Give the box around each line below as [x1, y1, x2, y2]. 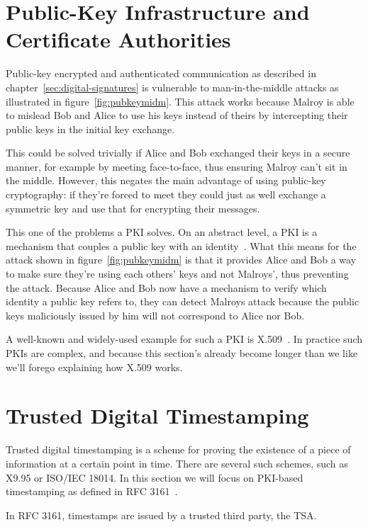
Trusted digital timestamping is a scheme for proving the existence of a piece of [6, 442, 351, 457]
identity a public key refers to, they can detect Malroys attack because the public [6, 294, 359, 309]
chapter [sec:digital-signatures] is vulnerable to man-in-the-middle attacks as [6, 79, 339, 94]
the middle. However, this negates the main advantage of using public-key [6, 173, 326, 188]
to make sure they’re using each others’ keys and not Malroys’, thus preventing [6, 266, 349, 281]
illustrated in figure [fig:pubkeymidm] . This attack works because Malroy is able [6, 93, 355, 108]
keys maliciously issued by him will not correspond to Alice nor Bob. [6, 307, 305, 322]
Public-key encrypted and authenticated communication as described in [6, 66, 316, 81]
